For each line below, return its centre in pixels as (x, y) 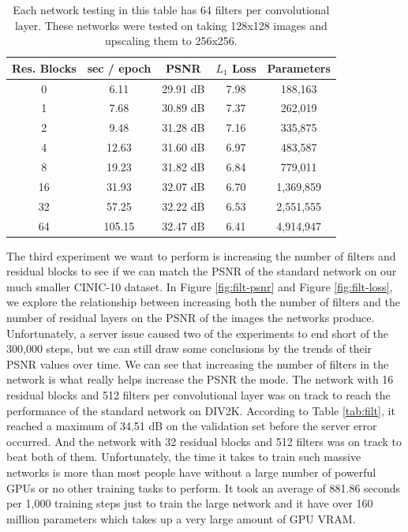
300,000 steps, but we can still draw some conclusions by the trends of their (189, 348)
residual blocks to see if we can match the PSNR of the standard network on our (202, 271)
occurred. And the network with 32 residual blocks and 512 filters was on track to (204, 441)
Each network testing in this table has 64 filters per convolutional (171, 9)
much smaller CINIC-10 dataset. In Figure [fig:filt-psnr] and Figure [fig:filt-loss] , (200, 286)
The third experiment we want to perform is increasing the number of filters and (201, 255)
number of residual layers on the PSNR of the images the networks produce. (191, 317)
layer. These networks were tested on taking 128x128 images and (171, 25)
